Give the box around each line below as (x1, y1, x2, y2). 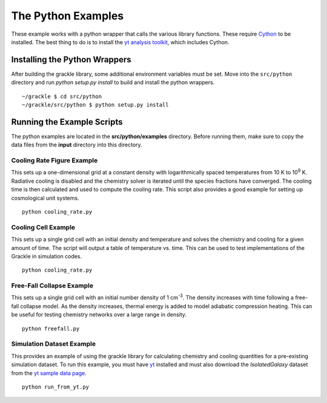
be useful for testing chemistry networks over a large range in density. (11, 311, 187, 318)
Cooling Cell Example (11, 223, 76, 231)
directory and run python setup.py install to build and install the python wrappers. (11, 79, 215, 86)
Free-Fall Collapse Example (11, 281, 94, 290)
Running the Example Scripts (11, 117, 123, 127)
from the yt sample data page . (11, 369, 87, 376)
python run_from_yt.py (22, 383, 90, 390)
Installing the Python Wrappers (11, 54, 131, 65)
